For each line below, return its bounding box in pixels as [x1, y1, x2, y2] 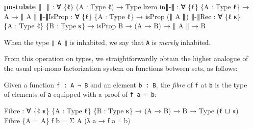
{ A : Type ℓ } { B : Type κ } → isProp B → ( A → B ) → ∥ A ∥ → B [4, 21, 206, 31]
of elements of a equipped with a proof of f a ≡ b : [4, 89, 157, 99]
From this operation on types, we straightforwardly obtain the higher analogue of [4, 53, 248, 64]
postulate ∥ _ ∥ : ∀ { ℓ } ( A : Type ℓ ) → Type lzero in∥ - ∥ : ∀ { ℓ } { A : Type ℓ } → [4, 1, 250, 11]
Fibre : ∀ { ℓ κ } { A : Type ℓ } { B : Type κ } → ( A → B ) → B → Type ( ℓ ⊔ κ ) [4, 105, 239, 115]
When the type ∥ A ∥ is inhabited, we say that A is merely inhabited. [4, 37, 211, 47]
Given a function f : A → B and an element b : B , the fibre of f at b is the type [4, 79, 247, 89]
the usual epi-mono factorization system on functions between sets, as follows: [4, 63, 238, 73]
